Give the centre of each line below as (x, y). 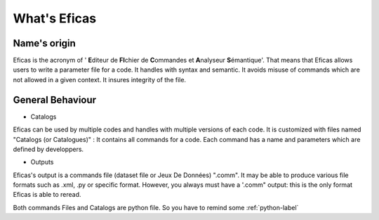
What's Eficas (55, 18)
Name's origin (45, 43)
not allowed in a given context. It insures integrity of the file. (99, 79)
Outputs (42, 162)
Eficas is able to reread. (47, 195)
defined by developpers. (48, 149)
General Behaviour (55, 99)
